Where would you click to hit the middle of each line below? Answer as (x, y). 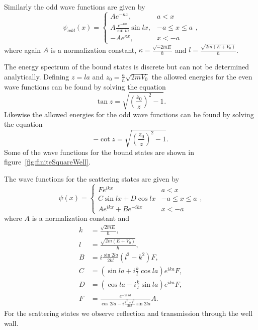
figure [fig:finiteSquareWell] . (47, 162)
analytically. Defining (37, 76)
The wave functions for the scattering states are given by (92, 178)
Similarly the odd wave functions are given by (75, 7)
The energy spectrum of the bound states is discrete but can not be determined (127, 67)
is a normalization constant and (81, 218)
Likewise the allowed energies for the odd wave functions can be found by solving (129, 114)
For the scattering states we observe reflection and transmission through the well (128, 313)
